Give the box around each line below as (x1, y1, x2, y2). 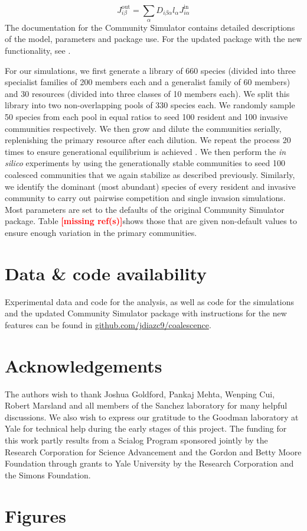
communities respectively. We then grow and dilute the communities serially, (5, 122, 282, 134)
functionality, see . (5, 44, 71, 57)
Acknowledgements (5, 353, 162, 377)
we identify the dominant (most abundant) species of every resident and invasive (5, 180, 296, 192)
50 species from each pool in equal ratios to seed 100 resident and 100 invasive (5, 111, 288, 123)
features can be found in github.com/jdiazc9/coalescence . (5, 318, 211, 331)
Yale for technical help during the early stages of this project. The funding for (5, 422, 287, 435)
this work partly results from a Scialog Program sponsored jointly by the (5, 433, 268, 446)
